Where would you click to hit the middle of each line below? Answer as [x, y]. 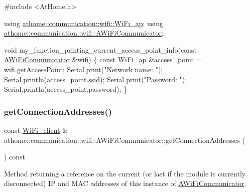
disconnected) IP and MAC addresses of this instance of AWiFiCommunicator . [125, 183]
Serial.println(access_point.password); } [66, 89]
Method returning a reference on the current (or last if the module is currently [125, 173]
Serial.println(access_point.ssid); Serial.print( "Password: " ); [96, 79]
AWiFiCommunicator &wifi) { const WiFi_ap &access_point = [103, 59]
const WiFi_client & [36, 130]
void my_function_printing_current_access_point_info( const [100, 49]
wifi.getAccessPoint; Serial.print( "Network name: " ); [84, 69]
